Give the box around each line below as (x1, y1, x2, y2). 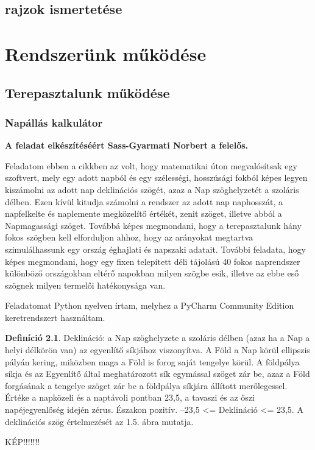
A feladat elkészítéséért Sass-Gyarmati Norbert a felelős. (5, 139, 249, 152)
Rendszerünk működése (5, 41, 207, 66)
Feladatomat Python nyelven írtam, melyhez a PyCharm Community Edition (5, 299, 294, 312)
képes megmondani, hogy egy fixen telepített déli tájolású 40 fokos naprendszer (5, 255, 300, 267)
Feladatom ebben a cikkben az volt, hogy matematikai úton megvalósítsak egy (5, 159, 297, 172)
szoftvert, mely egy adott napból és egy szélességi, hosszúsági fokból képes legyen (5, 171, 308, 184)
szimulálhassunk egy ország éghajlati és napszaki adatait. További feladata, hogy (5, 242, 306, 255)
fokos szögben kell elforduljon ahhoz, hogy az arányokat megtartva (5, 231, 253, 244)
